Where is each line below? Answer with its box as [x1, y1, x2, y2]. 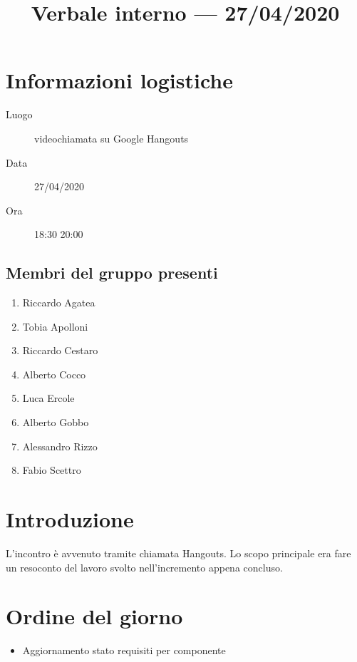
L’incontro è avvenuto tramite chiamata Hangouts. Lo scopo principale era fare [6, 545, 351, 560]
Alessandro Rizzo [22, 438, 98, 453]
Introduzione [6, 505, 134, 534]
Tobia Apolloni [22, 319, 88, 333]
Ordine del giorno [6, 601, 183, 631]
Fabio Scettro [22, 462, 81, 477]
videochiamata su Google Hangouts [34, 130, 189, 145]
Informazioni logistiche [6, 66, 233, 95]
